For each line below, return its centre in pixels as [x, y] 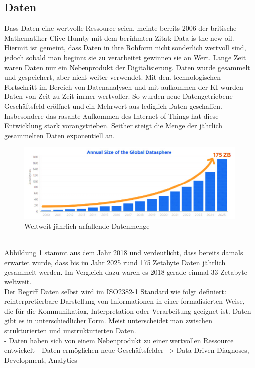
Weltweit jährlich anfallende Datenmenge [87, 226]
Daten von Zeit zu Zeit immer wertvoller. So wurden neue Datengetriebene [119, 96]
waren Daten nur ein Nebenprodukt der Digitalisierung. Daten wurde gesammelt [127, 67]
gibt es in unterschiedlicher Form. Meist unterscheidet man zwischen [108, 321]
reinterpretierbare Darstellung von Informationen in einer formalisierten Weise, [125, 301]
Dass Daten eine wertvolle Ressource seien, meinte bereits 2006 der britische [121, 28]
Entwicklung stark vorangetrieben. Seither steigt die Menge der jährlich [114, 126]
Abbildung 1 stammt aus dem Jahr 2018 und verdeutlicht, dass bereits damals [124, 252]
